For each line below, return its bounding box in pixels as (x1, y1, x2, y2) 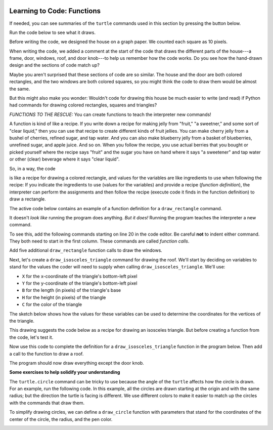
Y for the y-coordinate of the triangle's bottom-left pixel (22, 280, 138, 286)
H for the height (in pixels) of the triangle (22, 294, 106, 300)
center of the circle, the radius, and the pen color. (9, 416, 113, 422)
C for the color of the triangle (22, 301, 82, 307)
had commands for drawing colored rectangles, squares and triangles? (9, 102, 157, 108)
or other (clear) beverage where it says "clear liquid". (9, 156, 120, 162)
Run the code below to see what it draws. (9, 29, 96, 35)
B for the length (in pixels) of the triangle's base (22, 287, 121, 293)
